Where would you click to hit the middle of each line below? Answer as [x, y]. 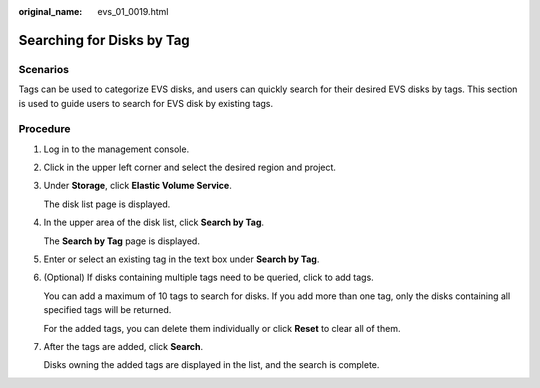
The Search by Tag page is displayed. [121, 241]
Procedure [44, 129]
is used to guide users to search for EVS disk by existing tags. [146, 103]
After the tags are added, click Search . [123, 346]
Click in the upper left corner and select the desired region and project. [190, 167]
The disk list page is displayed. [107, 204]
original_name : [50, 11]
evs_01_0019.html [133, 11]
